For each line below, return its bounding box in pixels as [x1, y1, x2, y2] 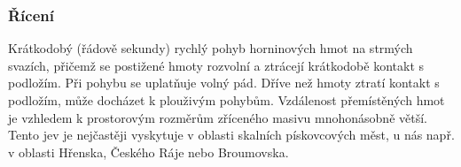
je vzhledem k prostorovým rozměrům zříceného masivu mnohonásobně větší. [8, 108, 427, 126]
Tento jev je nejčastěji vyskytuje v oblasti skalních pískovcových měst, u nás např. [8, 125, 455, 144]
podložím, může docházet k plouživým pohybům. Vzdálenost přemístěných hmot [8, 91, 445, 109]
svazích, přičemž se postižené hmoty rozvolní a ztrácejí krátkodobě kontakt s [8, 56, 425, 74]
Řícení [8, 4, 54, 26]
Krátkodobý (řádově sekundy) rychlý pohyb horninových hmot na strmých [8, 39, 413, 57]
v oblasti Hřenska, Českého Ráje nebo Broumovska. [8, 142, 289, 161]
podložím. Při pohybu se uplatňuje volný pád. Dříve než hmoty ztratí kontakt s [8, 73, 440, 92]
